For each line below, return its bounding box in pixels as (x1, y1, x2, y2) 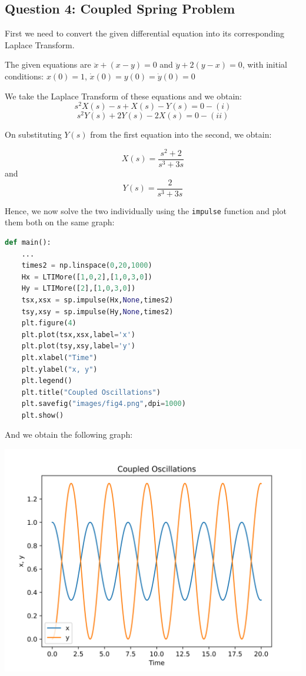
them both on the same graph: (5, 216, 115, 228)
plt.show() (21, 411, 64, 419)
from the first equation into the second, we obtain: (90, 128, 272, 141)
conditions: (5, 69, 44, 82)
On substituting (5, 128, 62, 141)
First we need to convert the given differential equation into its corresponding (5, 27, 285, 39)
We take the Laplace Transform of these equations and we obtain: (5, 89, 242, 102)
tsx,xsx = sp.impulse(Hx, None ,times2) (21, 295, 174, 304)
